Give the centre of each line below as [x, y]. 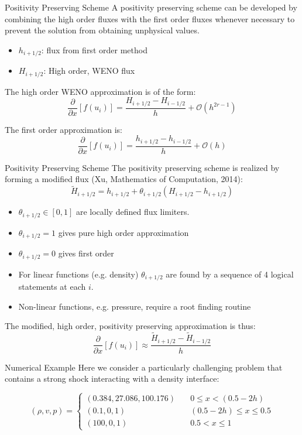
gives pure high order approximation [123, 232]
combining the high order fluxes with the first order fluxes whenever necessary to [150, 18]
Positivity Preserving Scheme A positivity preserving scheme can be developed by [151, 7]
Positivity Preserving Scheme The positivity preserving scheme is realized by [142, 167]
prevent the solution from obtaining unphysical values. [102, 30]
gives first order [86, 253]
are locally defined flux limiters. [133, 212]
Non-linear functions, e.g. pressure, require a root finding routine [135, 306]
